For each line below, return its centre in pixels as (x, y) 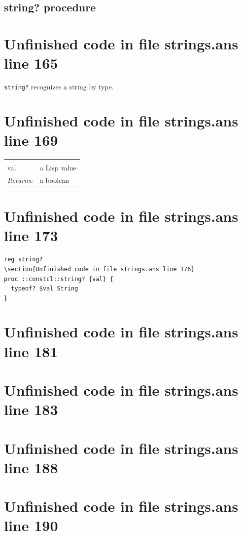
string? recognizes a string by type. (59, 87)
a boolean (54, 180)
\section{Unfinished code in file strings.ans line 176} (99, 269)
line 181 (31, 351)
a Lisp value (58, 168)
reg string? (23, 260)
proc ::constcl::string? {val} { (59, 279)
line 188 (31, 467)
